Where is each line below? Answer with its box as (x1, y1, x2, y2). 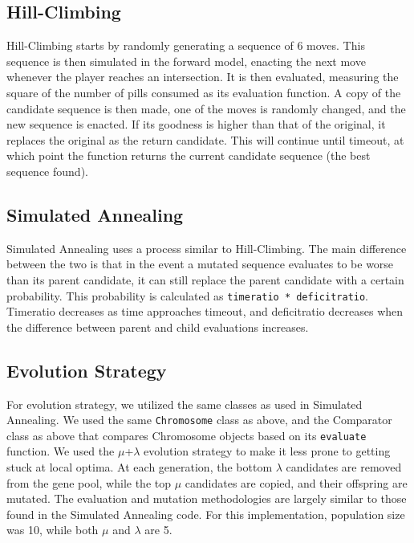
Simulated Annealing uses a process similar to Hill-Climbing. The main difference (6, 239, 407, 256)
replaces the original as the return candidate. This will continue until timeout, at (6, 131, 404, 148)
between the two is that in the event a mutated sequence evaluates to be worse (6, 255, 394, 272)
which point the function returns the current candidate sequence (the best (6, 147, 371, 164)
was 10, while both (6, 521, 99, 538)
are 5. (144, 521, 172, 538)
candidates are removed (286, 459, 402, 476)
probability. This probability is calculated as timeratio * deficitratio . (6, 287, 369, 304)
